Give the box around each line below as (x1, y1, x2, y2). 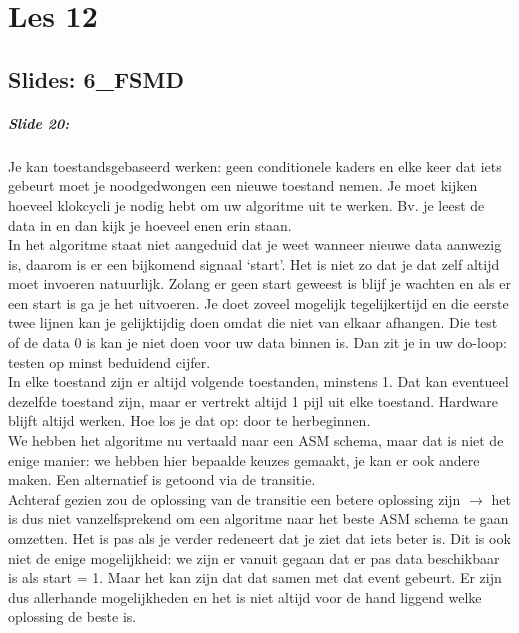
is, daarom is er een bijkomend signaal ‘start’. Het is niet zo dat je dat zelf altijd (8, 253, 500, 274)
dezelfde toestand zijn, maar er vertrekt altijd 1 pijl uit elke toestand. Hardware (8, 390, 499, 411)
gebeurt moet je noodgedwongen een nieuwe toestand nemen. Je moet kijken (8, 175, 478, 196)
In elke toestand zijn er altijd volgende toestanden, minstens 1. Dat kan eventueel (8, 371, 509, 392)
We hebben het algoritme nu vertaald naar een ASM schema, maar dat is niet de (8, 430, 504, 451)
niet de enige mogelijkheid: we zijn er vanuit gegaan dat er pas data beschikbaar (8, 547, 500, 568)
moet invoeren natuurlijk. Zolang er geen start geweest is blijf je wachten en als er (8, 273, 511, 294)
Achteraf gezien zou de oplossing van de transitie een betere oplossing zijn (8, 488, 461, 509)
